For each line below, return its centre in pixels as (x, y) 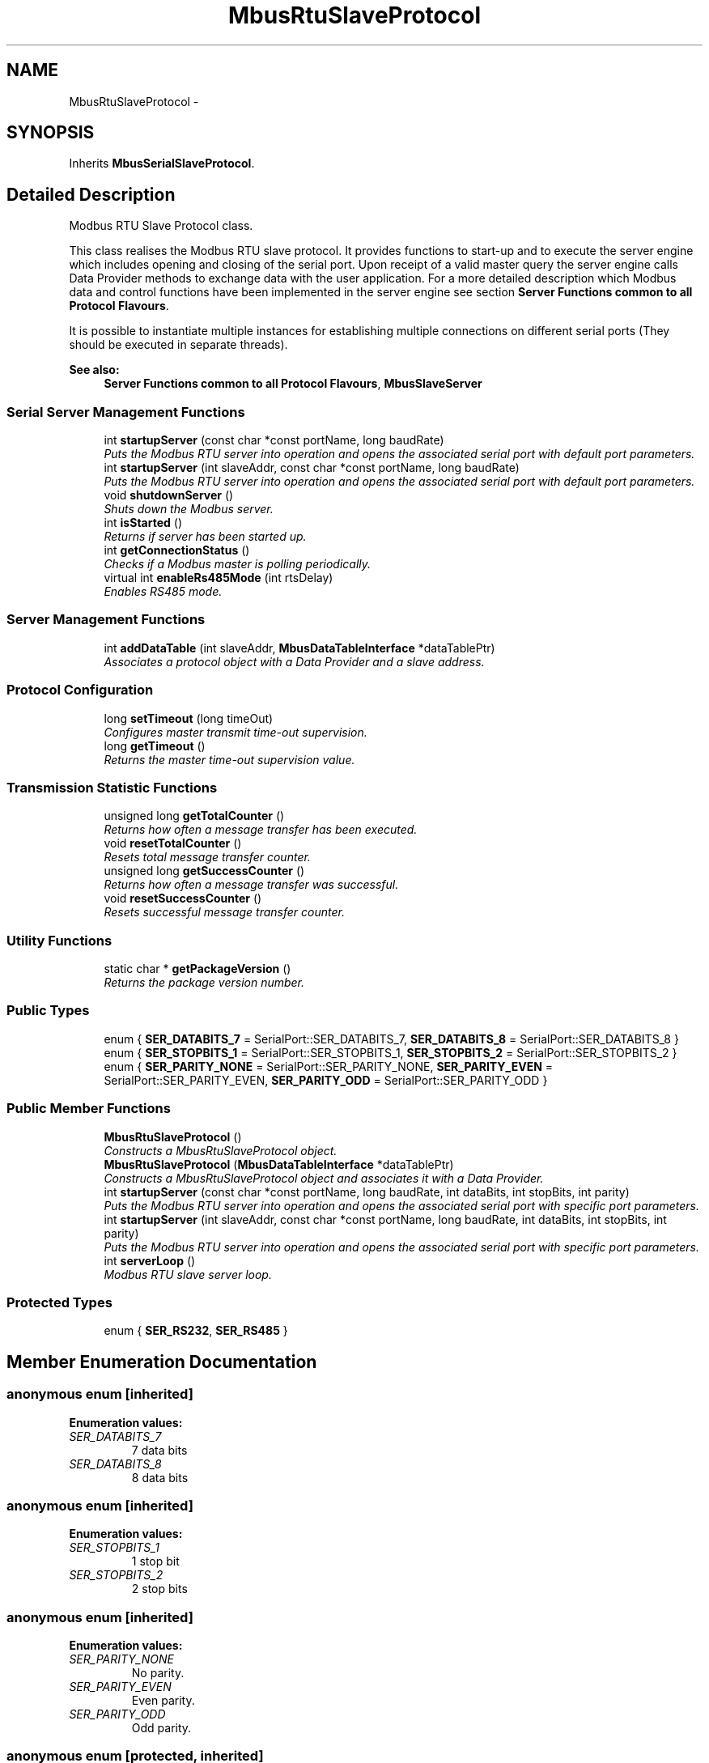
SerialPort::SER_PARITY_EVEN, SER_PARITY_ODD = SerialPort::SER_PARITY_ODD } (326, 1080)
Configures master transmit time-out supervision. (236, 732)
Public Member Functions (89, 1109)
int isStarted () (143, 523)
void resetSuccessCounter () (183, 898)
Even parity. (163, 1700)
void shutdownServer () (169, 495)
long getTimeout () (155, 746)
